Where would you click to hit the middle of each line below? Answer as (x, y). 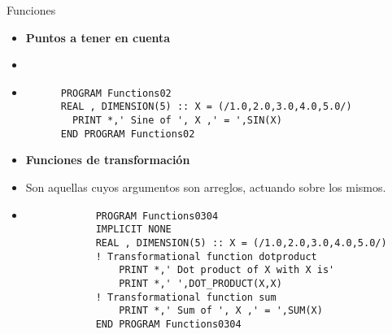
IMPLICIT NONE (133, 230)
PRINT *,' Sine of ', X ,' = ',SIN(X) (177, 121)
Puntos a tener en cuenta (98, 37)
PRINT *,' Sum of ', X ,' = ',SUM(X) (221, 311)
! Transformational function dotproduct (206, 256)
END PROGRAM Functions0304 (168, 324)
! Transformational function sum (186, 297)
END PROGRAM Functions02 (128, 134)
